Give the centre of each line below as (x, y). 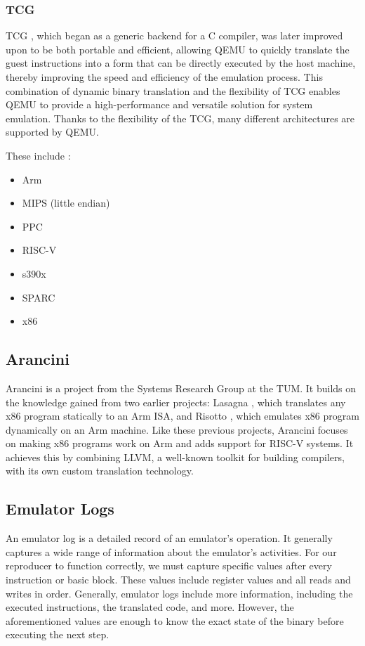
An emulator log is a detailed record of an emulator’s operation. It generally (169, 538)
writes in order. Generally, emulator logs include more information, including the (179, 593)
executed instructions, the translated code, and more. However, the (150, 607)
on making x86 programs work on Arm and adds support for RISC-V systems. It (180, 443)
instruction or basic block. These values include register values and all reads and (178, 580)
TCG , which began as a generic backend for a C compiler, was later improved (174, 35)
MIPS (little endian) (66, 203)
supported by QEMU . (52, 132)
